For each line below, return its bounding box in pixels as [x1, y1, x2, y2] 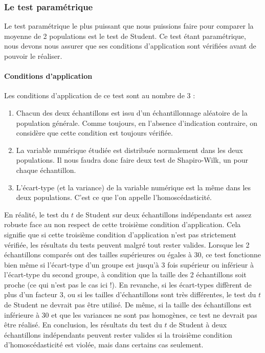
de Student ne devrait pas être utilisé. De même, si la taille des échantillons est [4, 299, 252, 310]
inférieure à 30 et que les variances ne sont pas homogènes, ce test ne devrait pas [4, 309, 257, 320]
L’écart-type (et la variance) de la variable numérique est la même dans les [16, 182, 251, 192]
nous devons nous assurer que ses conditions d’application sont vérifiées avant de [4, 40, 256, 51]
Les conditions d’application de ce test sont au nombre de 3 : [4, 90, 195, 101]
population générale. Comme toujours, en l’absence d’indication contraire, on [16, 117, 258, 128]
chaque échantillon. [16, 164, 76, 175]
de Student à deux [169, 319, 227, 330]
